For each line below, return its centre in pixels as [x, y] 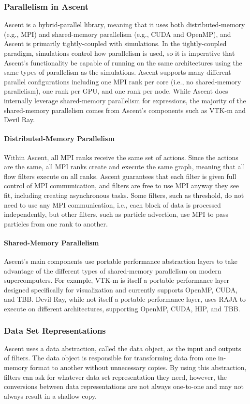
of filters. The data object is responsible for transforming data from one [110, 358]
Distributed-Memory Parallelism [59, 138]
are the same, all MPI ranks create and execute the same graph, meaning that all [125, 167]
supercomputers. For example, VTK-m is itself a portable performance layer [117, 280]
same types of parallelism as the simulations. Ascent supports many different [118, 72]
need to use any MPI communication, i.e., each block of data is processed [112, 204]
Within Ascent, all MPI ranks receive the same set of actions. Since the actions [121, 157]
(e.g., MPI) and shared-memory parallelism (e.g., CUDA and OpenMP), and [118, 34]
